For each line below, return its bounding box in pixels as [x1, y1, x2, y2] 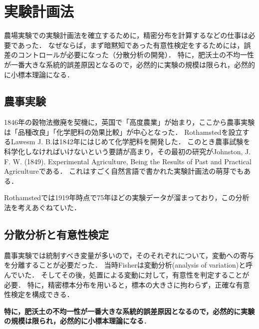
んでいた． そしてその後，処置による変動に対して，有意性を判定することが [4, 270, 250, 280]
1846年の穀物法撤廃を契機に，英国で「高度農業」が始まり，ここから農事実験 [4, 117, 255, 127]
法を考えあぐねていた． [4, 202, 81, 213]
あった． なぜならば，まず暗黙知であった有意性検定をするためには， [17, 39, 244, 50]
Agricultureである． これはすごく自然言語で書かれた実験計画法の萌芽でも [4, 166, 244, 176]
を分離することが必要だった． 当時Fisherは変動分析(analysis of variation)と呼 [4, 260, 253, 270]
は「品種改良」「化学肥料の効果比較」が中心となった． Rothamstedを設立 [4, 126, 243, 137]
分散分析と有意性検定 [4, 227, 109, 242]
